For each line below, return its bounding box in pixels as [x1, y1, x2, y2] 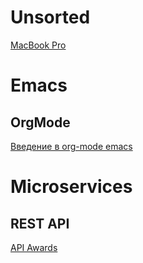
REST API [10, 215, 70, 232]
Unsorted [10, 6, 91, 29]
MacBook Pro [10, 39, 67, 51]
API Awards [10, 241, 58, 253]
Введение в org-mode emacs [10, 140, 133, 152]
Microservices [10, 176, 133, 198]
